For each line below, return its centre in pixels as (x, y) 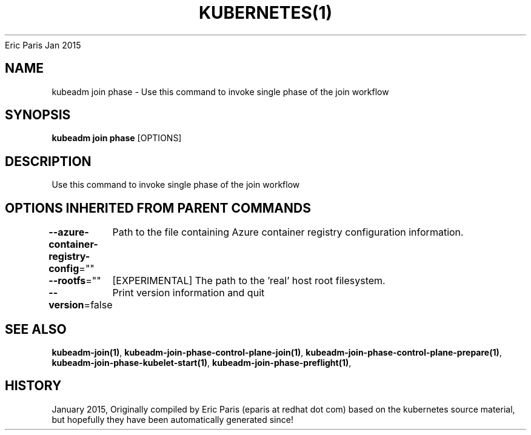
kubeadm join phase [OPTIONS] (117, 138)
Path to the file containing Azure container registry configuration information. (288, 232)
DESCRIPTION (48, 161)
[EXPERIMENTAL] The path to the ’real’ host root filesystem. (249, 281)
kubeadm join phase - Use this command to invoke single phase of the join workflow (220, 91)
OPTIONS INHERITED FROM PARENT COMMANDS (158, 208)
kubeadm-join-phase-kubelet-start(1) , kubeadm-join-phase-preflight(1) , (202, 362)
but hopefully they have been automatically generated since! (172, 419)
